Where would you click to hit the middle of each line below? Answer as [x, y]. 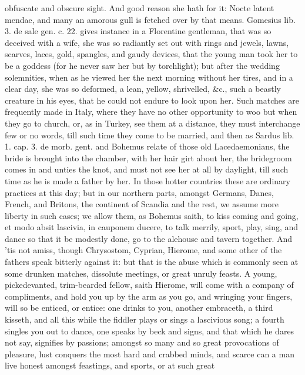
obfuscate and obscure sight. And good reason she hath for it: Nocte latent [140, 8]
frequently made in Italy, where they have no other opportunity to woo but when [151, 112]
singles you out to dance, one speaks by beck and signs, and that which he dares [150, 331]
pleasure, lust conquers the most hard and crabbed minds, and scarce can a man [150, 354]
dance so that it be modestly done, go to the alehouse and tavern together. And [149, 238]
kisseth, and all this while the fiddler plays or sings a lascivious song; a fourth [145, 319]
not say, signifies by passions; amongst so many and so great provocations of [142, 342]
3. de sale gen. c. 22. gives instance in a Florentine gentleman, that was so [138, 31]
